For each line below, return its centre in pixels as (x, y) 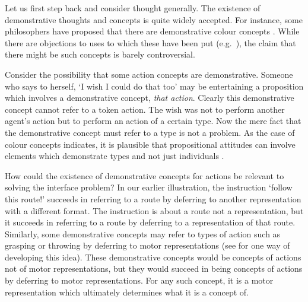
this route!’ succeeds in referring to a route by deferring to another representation (153, 198)
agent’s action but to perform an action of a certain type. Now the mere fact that (153, 121)
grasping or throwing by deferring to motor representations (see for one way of (147, 245)
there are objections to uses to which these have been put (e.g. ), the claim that (150, 42)
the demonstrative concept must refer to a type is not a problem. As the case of (150, 132)
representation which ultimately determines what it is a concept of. (127, 292)
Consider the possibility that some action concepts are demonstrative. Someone (149, 74)
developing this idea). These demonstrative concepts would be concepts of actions (153, 257)
